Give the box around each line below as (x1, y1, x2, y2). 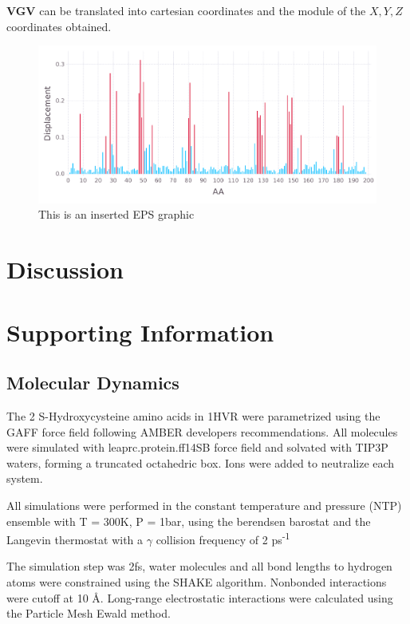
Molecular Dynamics (6, 370, 179, 395)
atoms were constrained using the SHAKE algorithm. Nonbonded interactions (6, 574, 387, 590)
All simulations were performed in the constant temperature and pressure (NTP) (6, 496, 402, 513)
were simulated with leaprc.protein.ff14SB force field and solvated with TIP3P (6, 439, 388, 456)
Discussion (6, 253, 124, 286)
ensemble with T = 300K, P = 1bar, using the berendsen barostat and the (6, 512, 371, 529)
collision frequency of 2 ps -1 (156, 529, 290, 547)
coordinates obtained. (6, 18, 112, 34)
